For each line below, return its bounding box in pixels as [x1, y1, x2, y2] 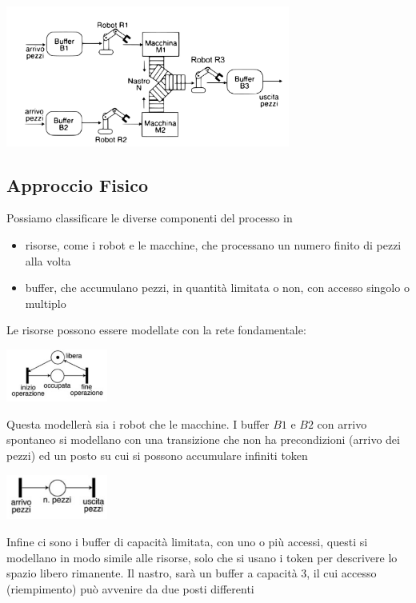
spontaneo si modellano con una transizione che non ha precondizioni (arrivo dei [6, 431, 400, 448]
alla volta [25, 252, 71, 269]
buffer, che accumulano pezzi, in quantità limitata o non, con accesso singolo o [25, 279, 410, 296]
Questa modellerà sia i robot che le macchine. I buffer [6, 415, 270, 432]
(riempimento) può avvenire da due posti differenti [6, 580, 254, 597]
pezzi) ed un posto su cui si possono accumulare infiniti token [6, 447, 308, 464]
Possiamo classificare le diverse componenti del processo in [6, 210, 293, 226]
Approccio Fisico [6, 172, 149, 197]
